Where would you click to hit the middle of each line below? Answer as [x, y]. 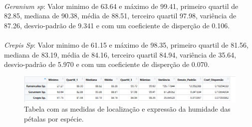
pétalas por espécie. [54, 118]
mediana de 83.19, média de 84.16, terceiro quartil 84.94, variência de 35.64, [120, 54]
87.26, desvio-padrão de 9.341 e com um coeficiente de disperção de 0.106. [117, 25]
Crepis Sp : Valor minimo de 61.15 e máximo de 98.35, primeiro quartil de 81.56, [126, 44]
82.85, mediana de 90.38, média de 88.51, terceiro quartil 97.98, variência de [120, 16]
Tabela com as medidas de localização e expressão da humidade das [127, 109]
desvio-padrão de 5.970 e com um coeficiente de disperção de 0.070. [107, 64]
